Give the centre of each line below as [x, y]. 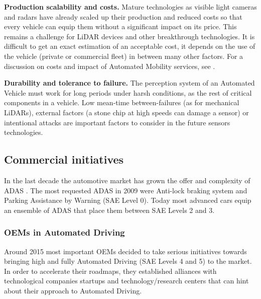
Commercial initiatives [64, 159]
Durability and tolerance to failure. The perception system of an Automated [129, 83]
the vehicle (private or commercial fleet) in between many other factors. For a [124, 56]
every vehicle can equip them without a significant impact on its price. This [120, 26]
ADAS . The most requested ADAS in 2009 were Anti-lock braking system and [126, 190]
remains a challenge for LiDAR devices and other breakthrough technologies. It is [129, 36]
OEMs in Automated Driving [64, 232]
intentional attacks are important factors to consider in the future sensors [117, 122]
